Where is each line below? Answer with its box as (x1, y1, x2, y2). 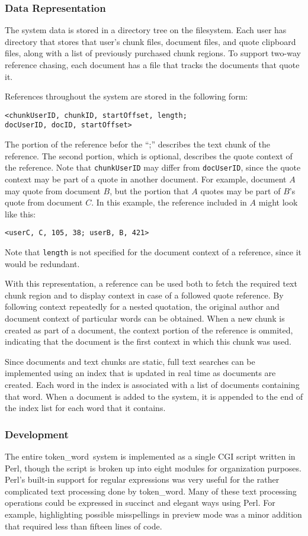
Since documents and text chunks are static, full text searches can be (5, 355, 255, 367)
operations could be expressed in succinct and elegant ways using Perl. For (5, 496, 275, 509)
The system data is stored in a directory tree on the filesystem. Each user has (5, 24, 287, 36)
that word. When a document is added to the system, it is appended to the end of (5, 390, 303, 402)
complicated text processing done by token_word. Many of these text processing (5, 484, 297, 497)
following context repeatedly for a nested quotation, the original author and (5, 300, 280, 313)
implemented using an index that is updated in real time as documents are (5, 367, 276, 379)
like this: (5, 207, 36, 220)
